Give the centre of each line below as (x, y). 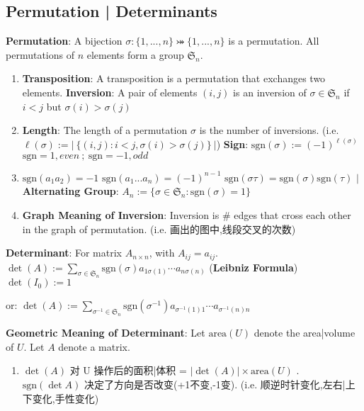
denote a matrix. (94, 346)
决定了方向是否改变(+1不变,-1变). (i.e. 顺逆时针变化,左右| (215, 384)
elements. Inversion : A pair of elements (110, 92)
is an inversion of (270, 92)
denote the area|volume (305, 333)
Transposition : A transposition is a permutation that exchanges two (174, 78)
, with (162, 253)
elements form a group (135, 54)
